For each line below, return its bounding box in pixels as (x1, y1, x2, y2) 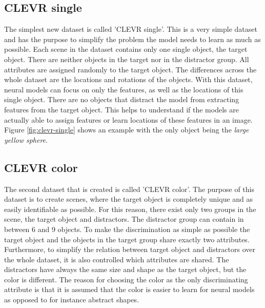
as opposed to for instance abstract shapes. (4, 294, 139, 305)
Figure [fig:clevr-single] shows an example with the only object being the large (4, 124, 249, 135)
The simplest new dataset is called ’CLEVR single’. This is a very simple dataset (4, 24, 257, 34)
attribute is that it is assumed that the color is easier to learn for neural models (4, 284, 255, 295)
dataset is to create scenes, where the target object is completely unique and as (4, 194, 253, 204)
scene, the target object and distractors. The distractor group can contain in (4, 214, 244, 224)
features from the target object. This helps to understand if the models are (4, 104, 239, 114)
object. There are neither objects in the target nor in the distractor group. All (4, 53, 249, 64)
